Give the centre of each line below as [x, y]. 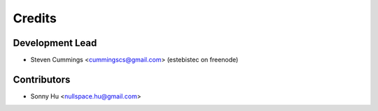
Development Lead [55, 43]
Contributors [42, 79]
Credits [35, 18]
